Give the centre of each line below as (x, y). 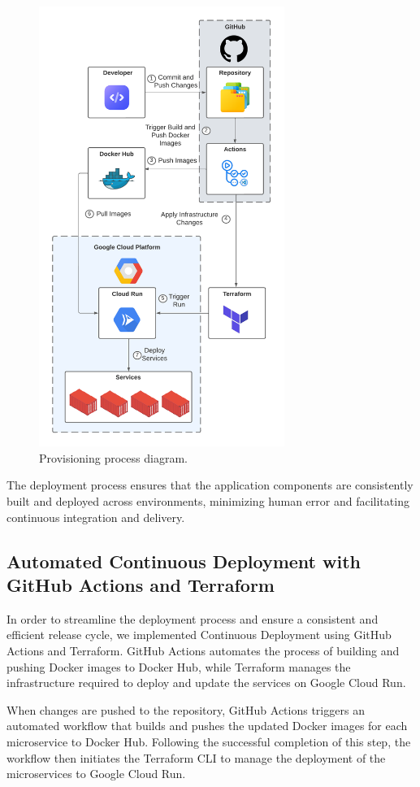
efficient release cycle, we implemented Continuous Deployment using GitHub (199, 635)
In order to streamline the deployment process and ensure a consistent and (193, 618)
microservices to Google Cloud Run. (96, 774)
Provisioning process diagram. (113, 457)
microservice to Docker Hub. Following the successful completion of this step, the (209, 741)
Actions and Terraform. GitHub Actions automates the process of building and (203, 651)
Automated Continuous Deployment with (184, 561)
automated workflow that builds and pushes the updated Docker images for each (207, 726)
